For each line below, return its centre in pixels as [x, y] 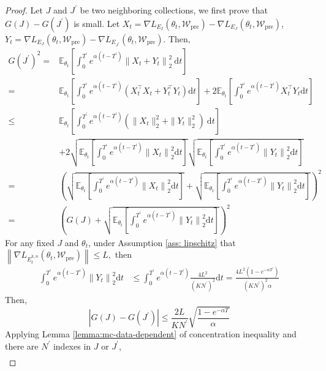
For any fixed [30, 242]
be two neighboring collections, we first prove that [174, 10]
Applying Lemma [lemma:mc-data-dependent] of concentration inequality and [151, 334]
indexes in [72, 346]
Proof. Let [24, 10]
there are [22, 346]
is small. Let [97, 23]
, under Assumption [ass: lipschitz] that [162, 242]
